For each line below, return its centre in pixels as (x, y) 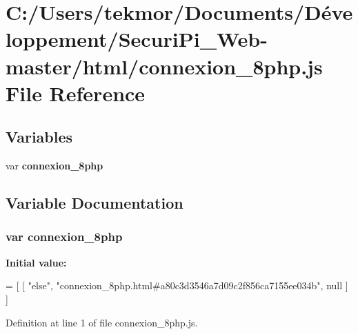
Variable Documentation (95, 203)
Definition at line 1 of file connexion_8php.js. (102, 322)
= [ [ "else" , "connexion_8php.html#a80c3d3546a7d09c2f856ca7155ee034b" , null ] (177, 285)
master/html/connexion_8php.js (164, 66)
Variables (39, 137)
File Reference (76, 93)
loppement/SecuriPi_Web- (137, 39)
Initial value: (36, 262)
